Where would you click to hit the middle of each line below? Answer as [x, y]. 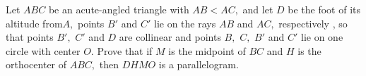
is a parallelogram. [199, 64]
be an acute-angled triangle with [119, 9]
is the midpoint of [207, 50]
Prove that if [125, 50]
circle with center [43, 50]
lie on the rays [185, 23]
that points [30, 37]
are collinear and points [170, 37]
